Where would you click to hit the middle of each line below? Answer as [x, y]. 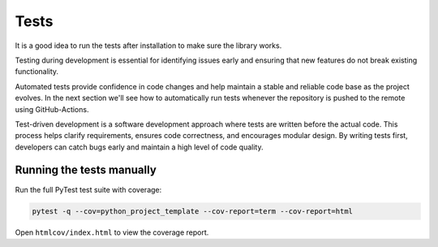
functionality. [37, 71]
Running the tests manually [86, 170]
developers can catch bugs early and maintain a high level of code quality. [139, 147]
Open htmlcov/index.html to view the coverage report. [112, 232]
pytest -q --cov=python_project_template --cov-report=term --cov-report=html [192, 211]
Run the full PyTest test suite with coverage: [88, 189]
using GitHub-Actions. [52, 109]
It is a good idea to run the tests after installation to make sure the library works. [148, 45]
